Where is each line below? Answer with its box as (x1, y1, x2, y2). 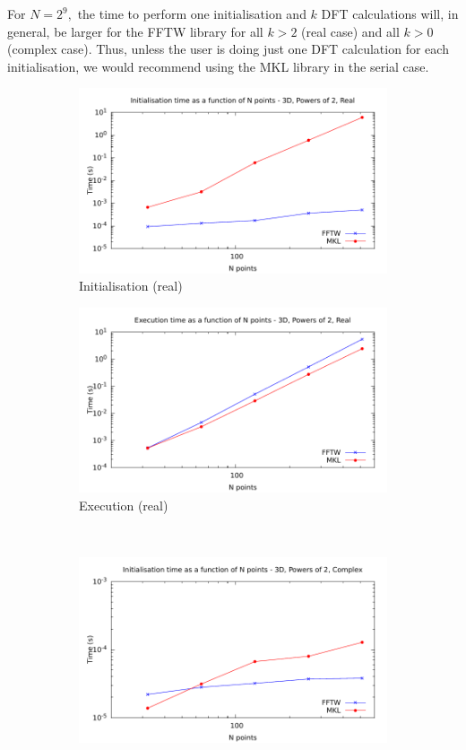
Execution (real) (79, 495, 168, 514)
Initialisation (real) (79, 276, 183, 295)
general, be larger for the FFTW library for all (7, 22, 263, 40)
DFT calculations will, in (321, 4, 459, 22)
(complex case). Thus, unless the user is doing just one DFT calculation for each (7, 39, 449, 58)
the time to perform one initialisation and (77, 4, 306, 22)
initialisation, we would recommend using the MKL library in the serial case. (7, 57, 429, 75)
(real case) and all (301, 22, 400, 40)
